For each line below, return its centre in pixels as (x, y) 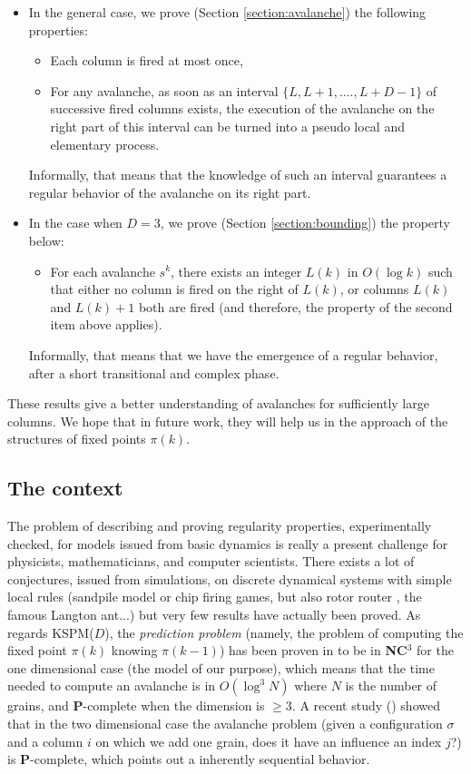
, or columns (374, 289)
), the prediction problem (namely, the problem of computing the (284, 632)
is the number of (391, 686)
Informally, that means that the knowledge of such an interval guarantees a (238, 175)
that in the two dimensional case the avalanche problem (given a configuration (225, 724)
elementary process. (105, 144)
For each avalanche (103, 271)
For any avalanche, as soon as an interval (164, 90)
